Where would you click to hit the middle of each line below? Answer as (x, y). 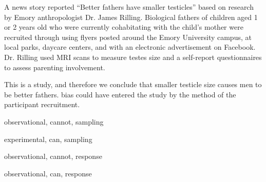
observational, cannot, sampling (54, 121)
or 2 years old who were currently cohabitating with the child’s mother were (124, 27)
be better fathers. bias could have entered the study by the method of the (120, 94)
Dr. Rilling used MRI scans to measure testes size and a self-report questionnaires (133, 57)
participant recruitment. (42, 104)
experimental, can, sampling (48, 139)
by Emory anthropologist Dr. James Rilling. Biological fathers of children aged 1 (131, 17)
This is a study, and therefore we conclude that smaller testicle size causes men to (133, 84)
